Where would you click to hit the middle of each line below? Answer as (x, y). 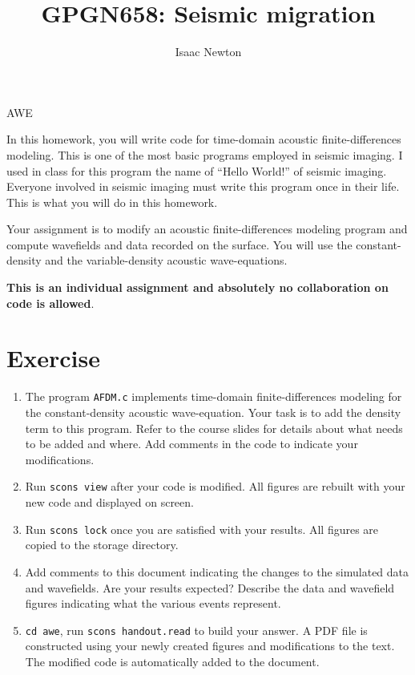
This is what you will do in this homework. (112, 202)
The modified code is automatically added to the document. (172, 661)
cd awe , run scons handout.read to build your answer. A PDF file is (196, 630)
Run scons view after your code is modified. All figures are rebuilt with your (215, 486)
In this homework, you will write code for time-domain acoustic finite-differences (204, 139)
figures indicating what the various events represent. (153, 603)
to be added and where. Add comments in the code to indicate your (191, 444)
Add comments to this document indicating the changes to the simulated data (217, 571)
